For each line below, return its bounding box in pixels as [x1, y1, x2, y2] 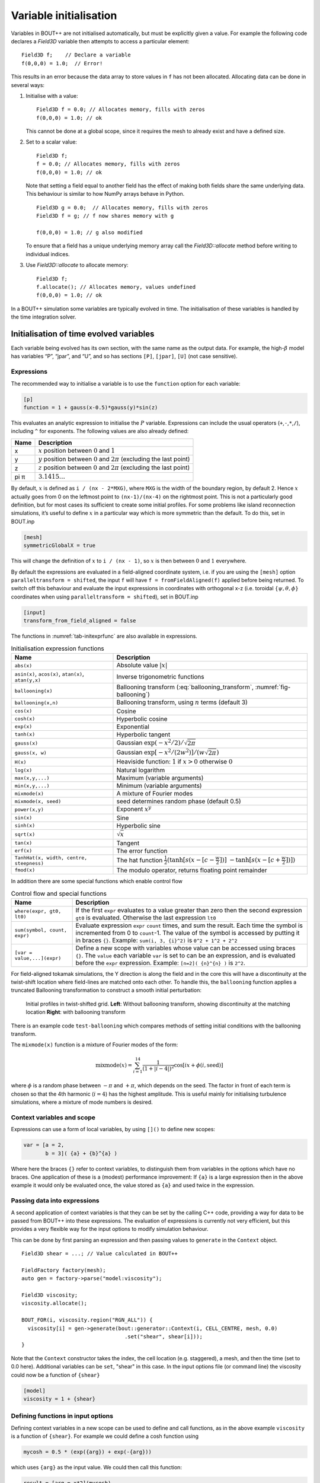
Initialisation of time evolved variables [11, 329, 155, 339]
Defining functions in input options [11, 1412, 114, 1420]
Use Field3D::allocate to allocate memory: [25, 262, 129, 269]
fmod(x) [14, 867, 36, 873]
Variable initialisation [11, 9, 117, 22]
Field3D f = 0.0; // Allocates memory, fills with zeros [36, 106, 206, 113]
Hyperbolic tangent [116, 730, 171, 739]
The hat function [116, 856, 163, 864]
